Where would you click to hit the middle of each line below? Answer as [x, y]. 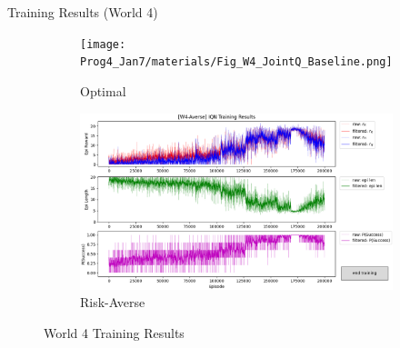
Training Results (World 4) [83, 12]
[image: [103, 44]
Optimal [103, 90]
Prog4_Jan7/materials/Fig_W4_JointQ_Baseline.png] [236, 62]
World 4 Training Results [114, 332]
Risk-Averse [113, 302]
